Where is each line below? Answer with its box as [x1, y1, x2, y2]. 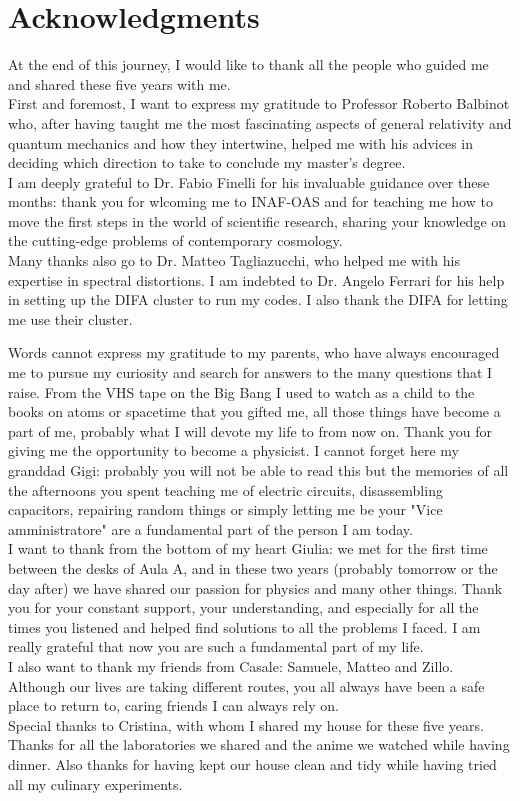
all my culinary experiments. [8, 773, 183, 794]
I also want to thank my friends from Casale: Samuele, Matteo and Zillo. [8, 655, 454, 676]
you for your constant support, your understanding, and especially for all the [8, 597, 479, 618]
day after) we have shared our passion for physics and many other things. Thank [8, 577, 503, 598]
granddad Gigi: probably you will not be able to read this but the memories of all [8, 460, 509, 480]
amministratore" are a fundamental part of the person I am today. [8, 518, 413, 539]
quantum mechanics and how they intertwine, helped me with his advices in [8, 132, 473, 153]
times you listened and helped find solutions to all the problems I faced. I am [8, 616, 481, 637]
